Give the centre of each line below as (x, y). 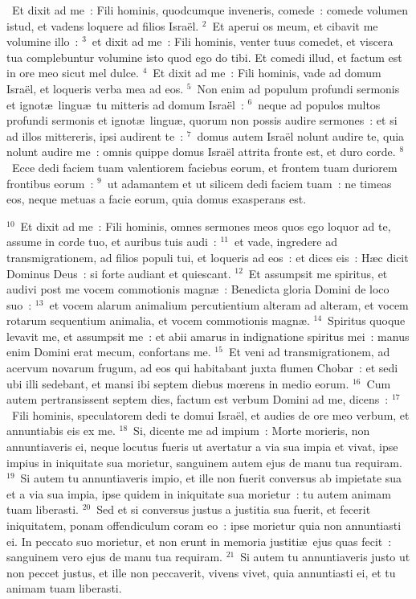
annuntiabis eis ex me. (61, 431)
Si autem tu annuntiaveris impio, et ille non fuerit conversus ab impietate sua (211, 478)
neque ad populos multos (319, 104)
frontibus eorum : (50, 183)
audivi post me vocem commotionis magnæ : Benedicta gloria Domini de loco (198, 289)
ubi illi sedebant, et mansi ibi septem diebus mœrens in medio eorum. (178, 383)
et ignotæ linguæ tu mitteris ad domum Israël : (125, 104)
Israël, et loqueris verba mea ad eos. (95, 88)
